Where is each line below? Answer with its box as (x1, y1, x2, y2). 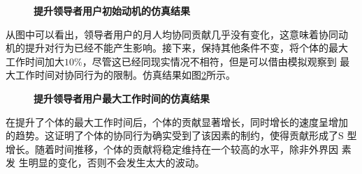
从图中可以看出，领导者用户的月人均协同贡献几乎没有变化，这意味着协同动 (6, 26, 348, 41)
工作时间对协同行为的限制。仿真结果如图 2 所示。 (15, 68, 236, 82)
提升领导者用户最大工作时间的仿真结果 (34, 90, 210, 105)
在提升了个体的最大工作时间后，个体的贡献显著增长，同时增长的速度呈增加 (6, 114, 348, 129)
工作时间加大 (6, 54, 64, 68)
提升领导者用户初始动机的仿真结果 (34, 3, 190, 17)
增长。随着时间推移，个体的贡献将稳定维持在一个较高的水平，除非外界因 (6, 141, 338, 156)
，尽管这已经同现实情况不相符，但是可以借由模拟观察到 (82, 54, 337, 68)
